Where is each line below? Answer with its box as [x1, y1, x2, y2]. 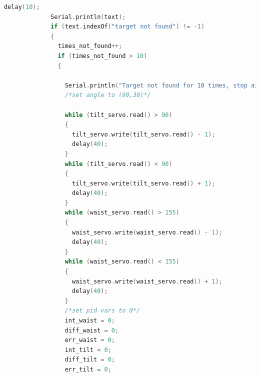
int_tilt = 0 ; [64, 346, 111, 353]
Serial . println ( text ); [50, 13, 126, 20]
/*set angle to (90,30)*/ [64, 91, 151, 99]
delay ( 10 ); [4, 3, 40, 10]
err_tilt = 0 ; [64, 365, 111, 373]
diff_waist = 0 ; [64, 326, 119, 334]
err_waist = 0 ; [64, 336, 115, 344]
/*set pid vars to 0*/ [64, 307, 140, 314]
